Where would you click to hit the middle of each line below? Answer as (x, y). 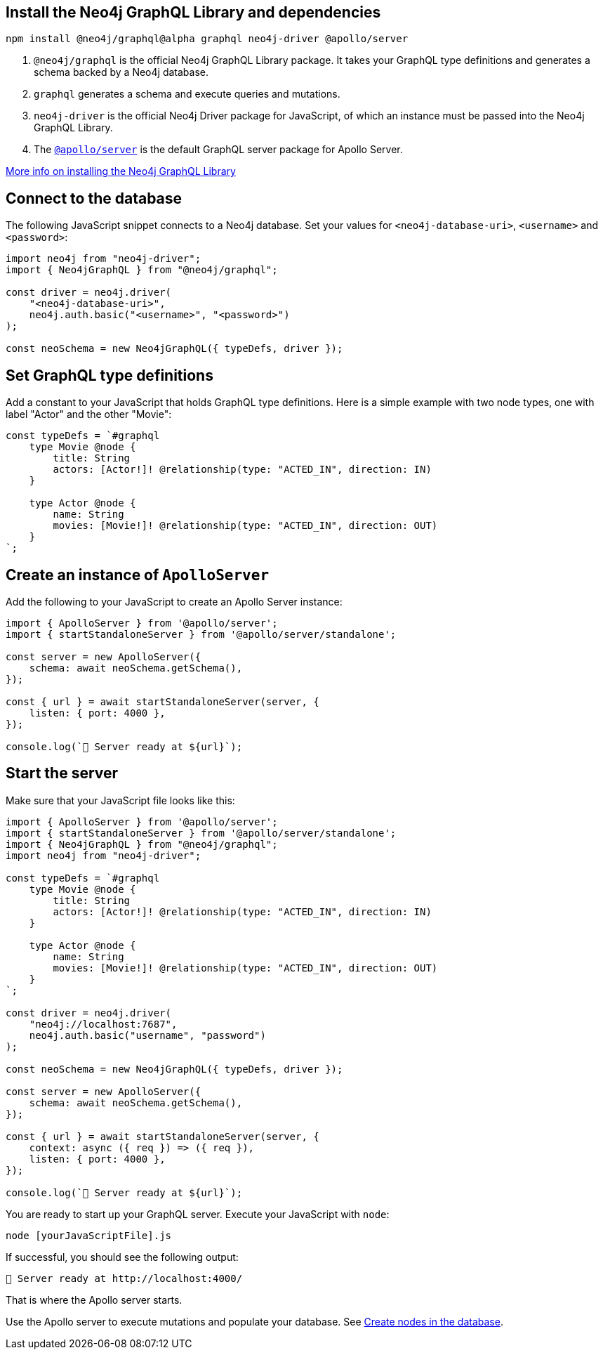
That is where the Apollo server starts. (94, 1300)
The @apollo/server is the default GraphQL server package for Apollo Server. (218, 150)
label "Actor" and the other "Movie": (89, 414)
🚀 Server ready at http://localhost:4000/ (124, 1278)
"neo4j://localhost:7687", (103, 1024)
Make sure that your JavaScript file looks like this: (120, 800)
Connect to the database (94, 198)
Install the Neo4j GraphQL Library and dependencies (193, 12)
